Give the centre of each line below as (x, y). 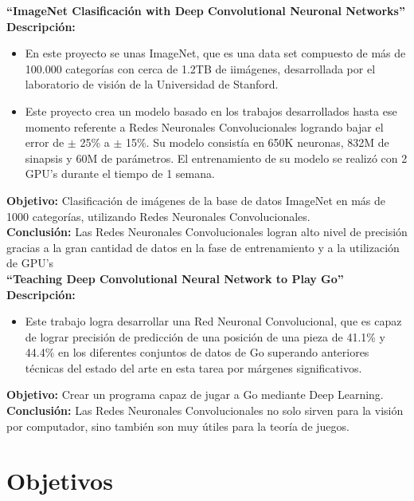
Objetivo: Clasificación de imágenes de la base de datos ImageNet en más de (196, 200)
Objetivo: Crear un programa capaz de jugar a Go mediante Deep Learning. (195, 394)
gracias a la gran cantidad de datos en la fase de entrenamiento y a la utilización (203, 247)
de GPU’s (30, 263)
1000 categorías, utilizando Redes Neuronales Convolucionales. (158, 216)
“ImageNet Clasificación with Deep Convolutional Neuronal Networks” (206, 10)
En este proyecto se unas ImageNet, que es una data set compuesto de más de (215, 53)
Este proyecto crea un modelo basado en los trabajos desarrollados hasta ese (211, 110)
